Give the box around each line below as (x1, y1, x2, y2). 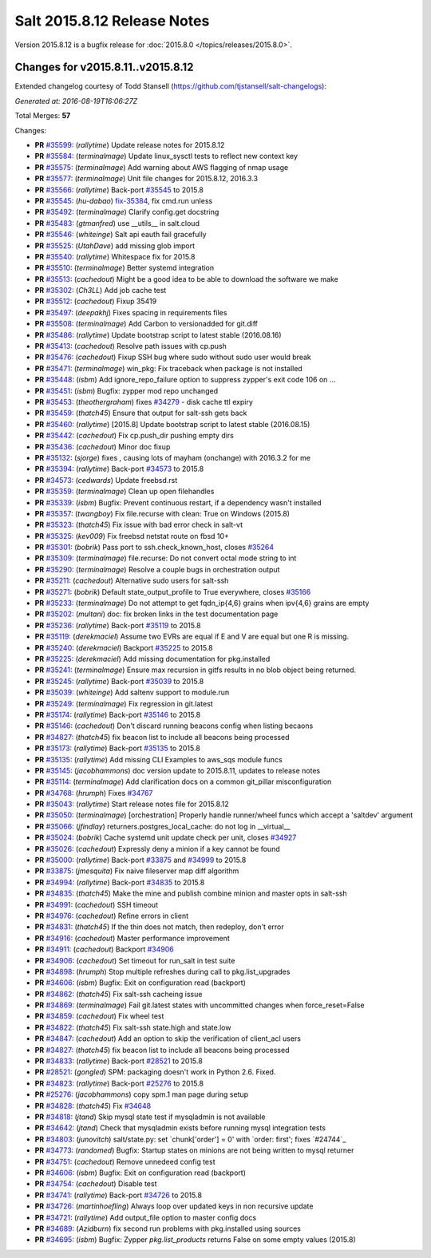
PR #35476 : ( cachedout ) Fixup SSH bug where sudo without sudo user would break (34, 352, 311, 362)
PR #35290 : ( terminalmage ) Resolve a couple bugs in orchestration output (34, 564, 280, 574)
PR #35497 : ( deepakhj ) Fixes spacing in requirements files (34, 307, 227, 317)
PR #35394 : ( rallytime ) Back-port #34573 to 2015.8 (34, 464, 204, 474)
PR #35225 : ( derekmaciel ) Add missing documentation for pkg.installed (34, 654, 271, 663)
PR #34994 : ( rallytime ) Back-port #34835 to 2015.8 (34, 877, 205, 887)
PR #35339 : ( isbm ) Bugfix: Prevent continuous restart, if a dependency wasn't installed (34, 497, 322, 507)
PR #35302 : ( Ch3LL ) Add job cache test (34, 286, 167, 295)
